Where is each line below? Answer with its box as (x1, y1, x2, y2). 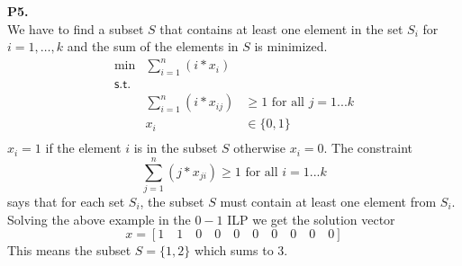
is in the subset (133, 138, 218, 157)
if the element (45, 138, 122, 157)
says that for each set (7, 191, 125, 210)
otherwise (233, 138, 286, 157)
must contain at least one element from (220, 191, 437, 210)
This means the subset (7, 241, 131, 260)
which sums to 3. (194, 241, 288, 260)
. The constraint (323, 138, 413, 157)
